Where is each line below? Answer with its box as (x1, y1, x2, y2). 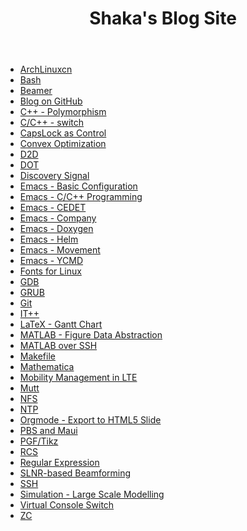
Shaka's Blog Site (89, 7, 237, 30)
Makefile (19, 350, 56, 362)
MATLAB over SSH (19, 340, 98, 352)
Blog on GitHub (19, 95, 83, 107)
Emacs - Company (19, 212, 97, 224)
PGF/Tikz (19, 435, 59, 447)
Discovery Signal (19, 170, 90, 182)
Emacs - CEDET (19, 202, 87, 214)
